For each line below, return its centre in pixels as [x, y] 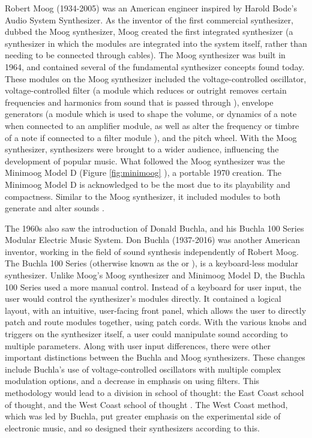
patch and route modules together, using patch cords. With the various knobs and [156, 322]
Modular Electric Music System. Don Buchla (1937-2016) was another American [153, 240]
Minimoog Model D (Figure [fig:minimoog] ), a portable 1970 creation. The [143, 172]
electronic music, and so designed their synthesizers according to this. [132, 427]
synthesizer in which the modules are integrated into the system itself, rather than [156, 43]
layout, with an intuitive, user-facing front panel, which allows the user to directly [156, 310]
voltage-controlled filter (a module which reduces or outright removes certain [146, 90]
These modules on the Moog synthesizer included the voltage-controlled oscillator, [156, 78]
